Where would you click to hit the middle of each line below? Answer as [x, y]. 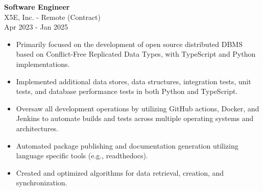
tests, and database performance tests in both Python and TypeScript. [127, 91]
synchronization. [42, 183]
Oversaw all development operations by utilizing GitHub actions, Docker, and [138, 108]
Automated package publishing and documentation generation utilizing [127, 145]
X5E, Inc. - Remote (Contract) [53, 17]
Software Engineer [37, 7]
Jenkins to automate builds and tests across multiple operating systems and [135, 118]
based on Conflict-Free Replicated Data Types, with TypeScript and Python [136, 54]
